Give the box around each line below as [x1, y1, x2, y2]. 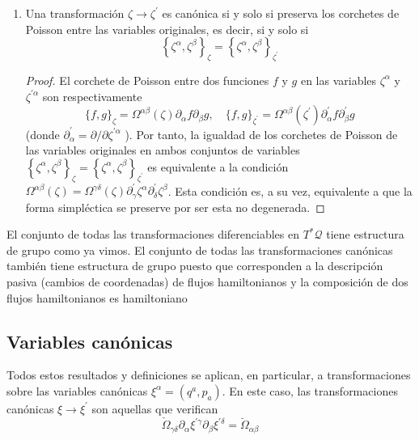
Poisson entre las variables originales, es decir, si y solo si [25, 20, 309, 37]
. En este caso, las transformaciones [222, 382, 398, 399]
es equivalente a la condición [147, 158, 289, 175]
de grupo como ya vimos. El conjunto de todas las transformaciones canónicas [6, 241, 393, 258]
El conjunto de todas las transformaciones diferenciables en [6, 226, 299, 243]
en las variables [300, 71, 377, 88]
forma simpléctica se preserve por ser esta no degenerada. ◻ [25, 198, 325, 215]
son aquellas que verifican [91, 400, 218, 417]
